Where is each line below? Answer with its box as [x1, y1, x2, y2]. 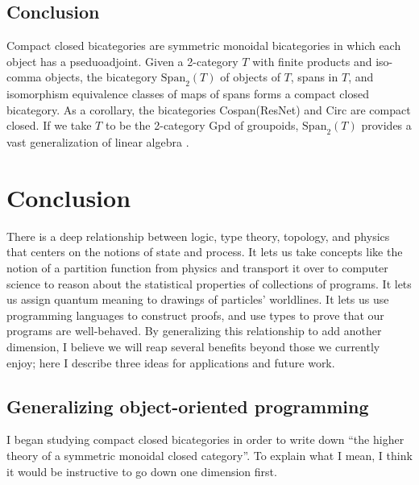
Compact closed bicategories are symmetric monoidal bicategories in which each [6, 37, 401, 54]
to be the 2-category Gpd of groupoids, [105, 117, 299, 134]
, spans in [290, 68, 338, 85]
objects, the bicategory [45, 68, 158, 85]
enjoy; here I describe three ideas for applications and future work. [6, 354, 335, 371]
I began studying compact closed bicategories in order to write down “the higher [6, 431, 404, 448]
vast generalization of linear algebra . [6, 134, 189, 151]
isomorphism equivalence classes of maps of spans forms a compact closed [6, 85, 369, 102]
